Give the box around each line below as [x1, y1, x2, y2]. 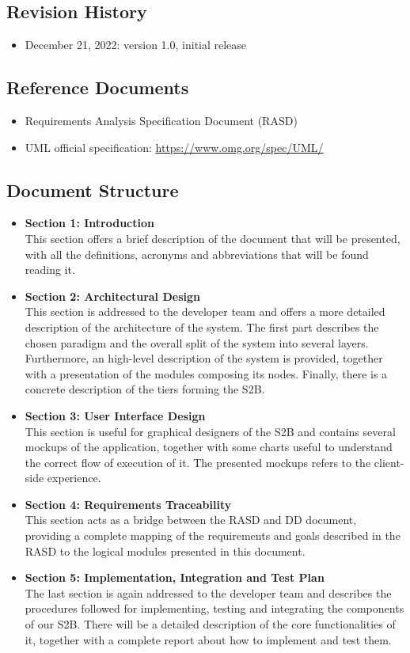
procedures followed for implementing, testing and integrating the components [25, 600, 404, 617]
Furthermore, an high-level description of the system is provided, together [25, 350, 383, 366]
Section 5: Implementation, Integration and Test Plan [25, 569, 325, 586]
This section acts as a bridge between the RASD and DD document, [25, 511, 357, 528]
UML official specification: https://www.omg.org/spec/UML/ [25, 139, 324, 155]
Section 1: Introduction [25, 215, 154, 231]
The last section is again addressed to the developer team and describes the [25, 584, 392, 601]
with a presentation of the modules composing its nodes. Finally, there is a [25, 365, 388, 382]
